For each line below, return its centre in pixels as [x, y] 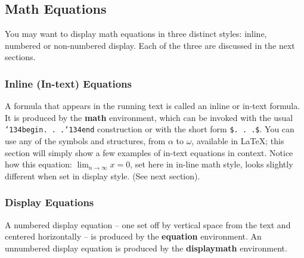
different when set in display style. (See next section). [103, 175]
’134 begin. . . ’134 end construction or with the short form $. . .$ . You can [150, 129]
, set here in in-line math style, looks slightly [212, 164]
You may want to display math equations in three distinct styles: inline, [136, 34]
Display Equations [49, 202]
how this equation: [38, 164]
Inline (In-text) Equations [68, 83]
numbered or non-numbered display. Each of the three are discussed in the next [150, 45]
